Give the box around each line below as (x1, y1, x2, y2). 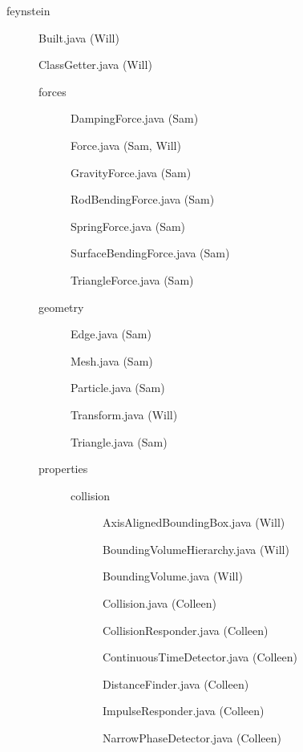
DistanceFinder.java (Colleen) (103, 675, 249, 692)
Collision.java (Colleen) (103, 595, 217, 612)
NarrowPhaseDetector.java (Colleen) (103, 730, 282, 746)
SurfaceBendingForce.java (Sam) (71, 245, 230, 261)
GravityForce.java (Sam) (71, 164, 192, 180)
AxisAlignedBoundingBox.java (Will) (103, 514, 285, 531)
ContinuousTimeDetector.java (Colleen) (103, 649, 297, 665)
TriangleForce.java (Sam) (71, 271, 194, 288)
